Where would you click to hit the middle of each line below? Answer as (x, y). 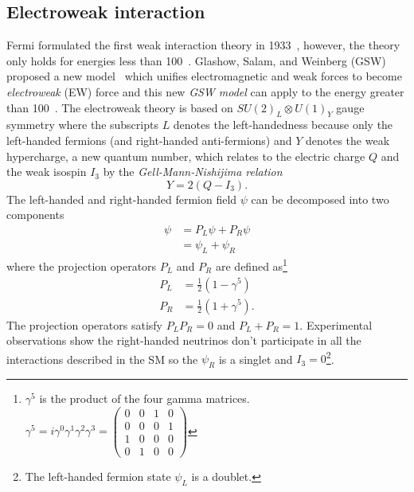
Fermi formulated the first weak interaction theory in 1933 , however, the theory (203, 45)
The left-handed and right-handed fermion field (122, 199)
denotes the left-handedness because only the (283, 125)
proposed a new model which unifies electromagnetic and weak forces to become (204, 76)
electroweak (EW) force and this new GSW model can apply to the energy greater (205, 91)
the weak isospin (47, 172)
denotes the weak (348, 140)
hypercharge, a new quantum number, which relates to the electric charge (186, 156)
